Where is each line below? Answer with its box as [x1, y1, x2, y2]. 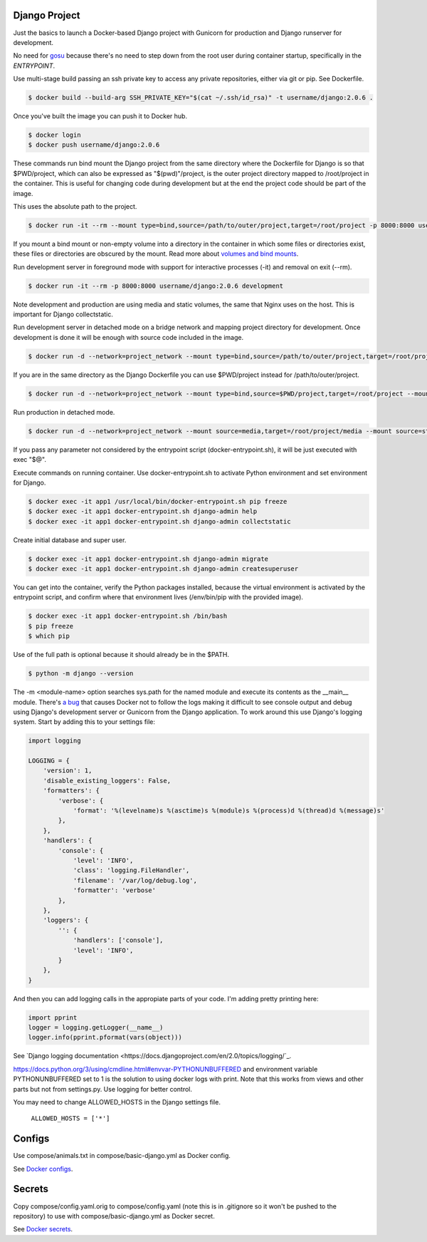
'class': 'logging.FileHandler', [73, 866, 190, 874]
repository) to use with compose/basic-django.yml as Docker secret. [13, 1211, 215, 1220]
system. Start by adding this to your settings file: [13, 718, 156, 726]
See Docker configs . [13, 1164, 73, 1173]
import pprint [28, 1013, 78, 1022]
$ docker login [28, 131, 81, 139]
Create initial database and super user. [13, 535, 127, 544]
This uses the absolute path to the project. [13, 202, 137, 210]
